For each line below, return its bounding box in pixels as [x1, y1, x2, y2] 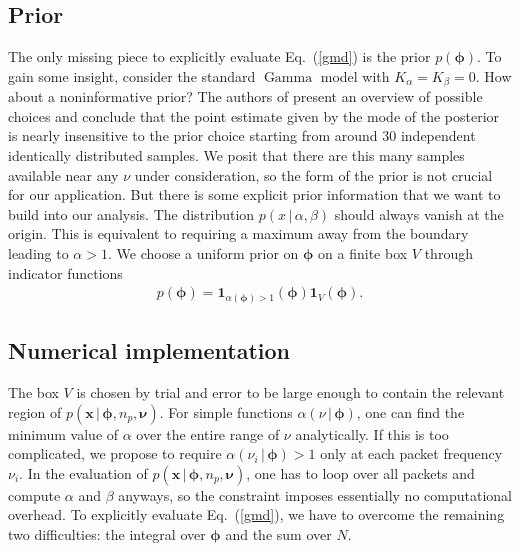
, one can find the [356, 401, 465, 422]
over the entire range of [136, 423, 280, 444]
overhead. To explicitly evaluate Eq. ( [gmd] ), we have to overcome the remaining [8, 504, 505, 525]
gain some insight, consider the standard [8, 65, 256, 86]
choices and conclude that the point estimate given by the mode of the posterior [8, 105, 500, 126]
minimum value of [8, 423, 119, 444]
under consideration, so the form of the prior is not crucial [134, 164, 493, 185]
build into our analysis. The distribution [8, 203, 255, 224]
